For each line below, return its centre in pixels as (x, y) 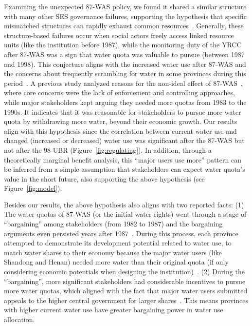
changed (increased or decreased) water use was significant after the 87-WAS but (124, 140)
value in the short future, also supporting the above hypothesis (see (104, 178)
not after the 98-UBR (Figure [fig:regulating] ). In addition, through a (108, 150)
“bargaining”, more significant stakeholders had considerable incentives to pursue (125, 281)
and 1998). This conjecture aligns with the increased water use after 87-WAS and (125, 64)
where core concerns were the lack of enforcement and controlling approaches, (119, 92)
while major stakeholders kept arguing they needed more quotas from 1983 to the (125, 102)
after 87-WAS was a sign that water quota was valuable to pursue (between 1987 (124, 54)
